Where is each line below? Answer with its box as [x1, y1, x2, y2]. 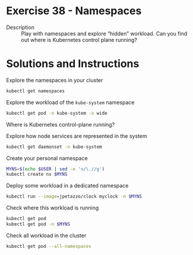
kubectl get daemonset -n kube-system [6, 144, 102, 150]
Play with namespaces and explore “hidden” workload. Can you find [21, 30, 188, 37]
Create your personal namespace [6, 154, 88, 162]
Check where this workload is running [6, 204, 99, 211]
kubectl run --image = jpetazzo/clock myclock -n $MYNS [6, 193, 143, 199]
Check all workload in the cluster [6, 232, 87, 239]
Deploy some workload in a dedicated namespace [6, 182, 129, 189]
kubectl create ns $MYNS [6, 172, 68, 177]
